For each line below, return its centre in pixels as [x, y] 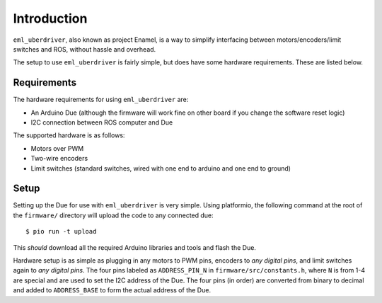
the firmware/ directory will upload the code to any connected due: [113, 215]
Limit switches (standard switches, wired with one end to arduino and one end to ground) [161, 168]
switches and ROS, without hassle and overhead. [85, 49]
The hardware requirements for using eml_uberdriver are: [101, 100]
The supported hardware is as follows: [69, 135]
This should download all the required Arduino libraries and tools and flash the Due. [134, 247]
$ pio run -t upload [61, 231]
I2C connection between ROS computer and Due [102, 122]
